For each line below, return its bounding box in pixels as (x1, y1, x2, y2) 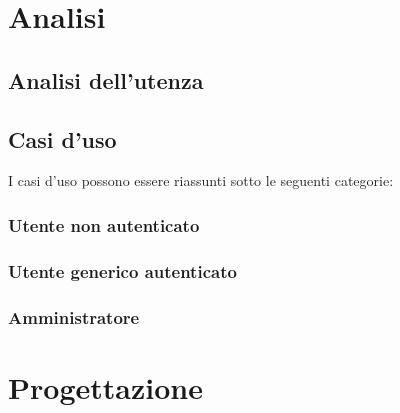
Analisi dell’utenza (8, 64, 204, 95)
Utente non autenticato (8, 212, 200, 237)
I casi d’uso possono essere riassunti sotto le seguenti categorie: (8, 170, 394, 191)
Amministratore (8, 304, 140, 329)
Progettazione (8, 366, 203, 407)
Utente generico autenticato (8, 258, 237, 283)
